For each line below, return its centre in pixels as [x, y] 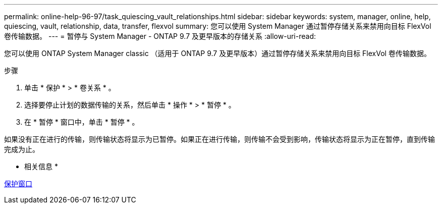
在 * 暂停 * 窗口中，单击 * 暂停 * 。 [82, 122]
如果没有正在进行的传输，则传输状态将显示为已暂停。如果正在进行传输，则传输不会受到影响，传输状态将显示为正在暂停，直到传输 [219, 139]
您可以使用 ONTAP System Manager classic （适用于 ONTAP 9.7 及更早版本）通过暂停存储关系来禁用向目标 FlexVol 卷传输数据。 [217, 53]
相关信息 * [41, 166]
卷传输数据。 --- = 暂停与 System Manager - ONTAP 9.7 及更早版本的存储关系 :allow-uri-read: [160, 36]
